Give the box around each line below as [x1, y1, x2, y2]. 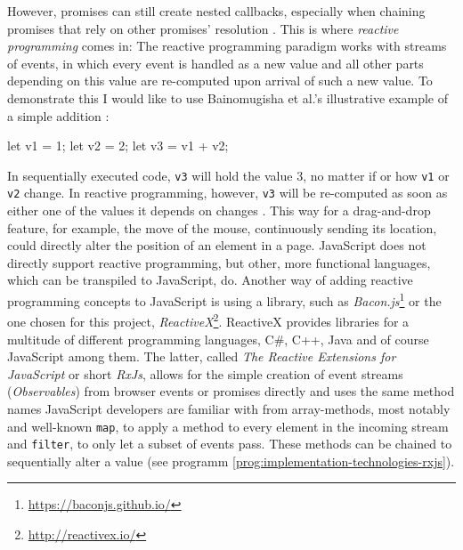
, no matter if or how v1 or [303, 166, 450, 184]
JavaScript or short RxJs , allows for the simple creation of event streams [7, 364, 403, 383]
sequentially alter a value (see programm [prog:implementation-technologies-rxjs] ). [7, 451, 455, 470]
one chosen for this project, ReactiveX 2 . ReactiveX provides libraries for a [7, 310, 410, 330]
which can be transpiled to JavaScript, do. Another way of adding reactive [7, 271, 413, 289]
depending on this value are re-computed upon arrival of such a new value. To [7, 71, 433, 90]
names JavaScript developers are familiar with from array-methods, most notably [7, 399, 451, 417]
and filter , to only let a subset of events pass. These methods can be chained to [7, 434, 452, 453]
